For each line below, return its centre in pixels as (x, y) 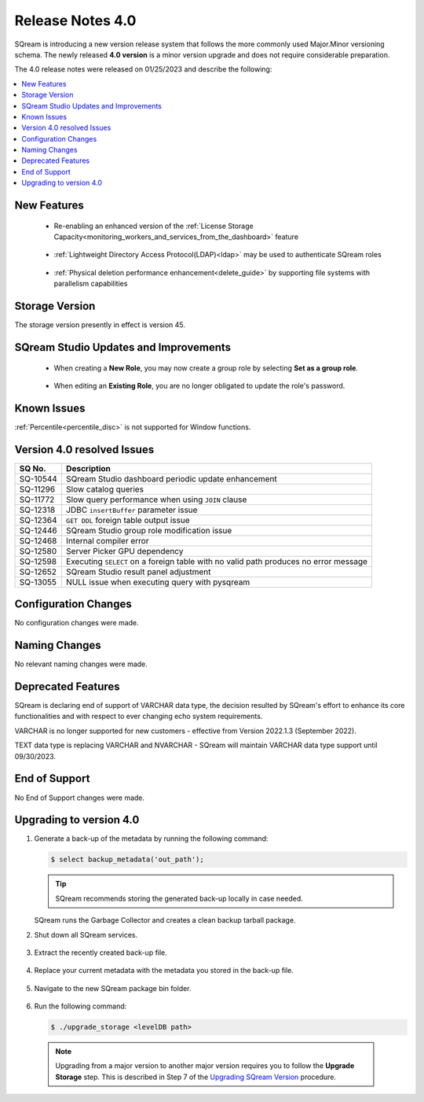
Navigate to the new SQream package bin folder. (113, 988)
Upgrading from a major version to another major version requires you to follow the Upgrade (205, 1066)
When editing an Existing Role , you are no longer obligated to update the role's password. (199, 385)
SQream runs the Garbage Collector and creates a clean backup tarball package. (165, 920)
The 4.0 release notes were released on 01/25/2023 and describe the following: (143, 69)
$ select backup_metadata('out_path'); (127, 860)
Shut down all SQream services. (86, 934)
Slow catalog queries (105, 489)
